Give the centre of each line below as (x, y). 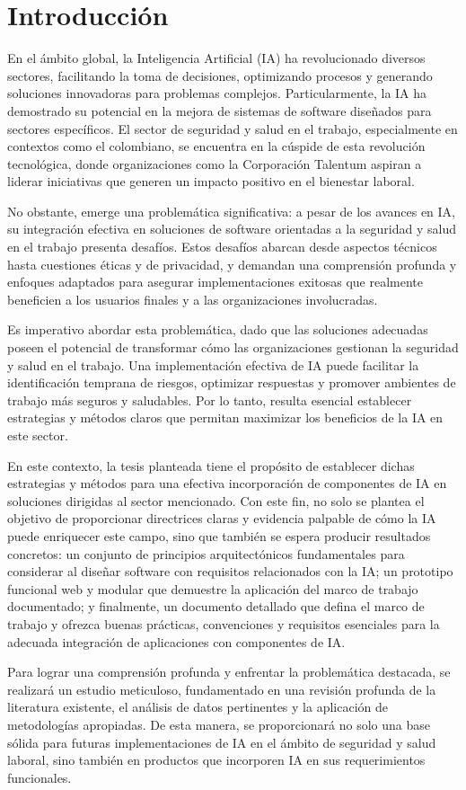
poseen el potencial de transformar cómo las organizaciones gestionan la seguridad (233, 347)
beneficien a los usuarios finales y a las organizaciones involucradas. (193, 299)
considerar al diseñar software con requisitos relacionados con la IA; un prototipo (230, 571)
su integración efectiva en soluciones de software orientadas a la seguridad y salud (232, 229)
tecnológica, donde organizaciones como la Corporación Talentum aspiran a (215, 163)
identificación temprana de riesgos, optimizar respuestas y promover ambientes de (232, 382)
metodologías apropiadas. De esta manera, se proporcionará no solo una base (219, 724)
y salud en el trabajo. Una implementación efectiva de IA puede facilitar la (213, 364)
